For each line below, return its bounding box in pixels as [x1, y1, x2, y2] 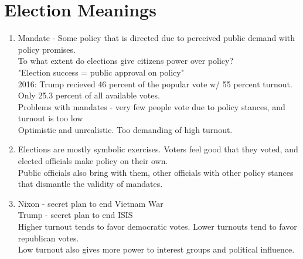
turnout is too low [18, 112, 83, 124]
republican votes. [18, 231, 79, 244]
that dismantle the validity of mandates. [18, 178, 163, 190]
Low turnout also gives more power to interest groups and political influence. [18, 243, 295, 255]
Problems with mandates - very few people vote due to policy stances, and [18, 100, 285, 113]
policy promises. [18, 43, 76, 55]
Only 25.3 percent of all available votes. [18, 89, 160, 101]
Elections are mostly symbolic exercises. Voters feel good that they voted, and [18, 143, 298, 155]
